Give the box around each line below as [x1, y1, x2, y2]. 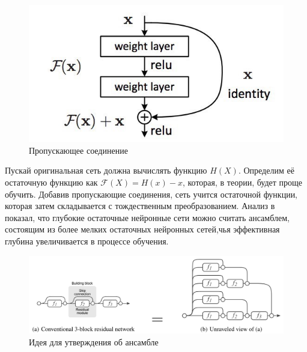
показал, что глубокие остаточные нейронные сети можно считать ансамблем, [5, 211, 290, 223]
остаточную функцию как [5, 176, 98, 189]
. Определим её [238, 164, 294, 177]
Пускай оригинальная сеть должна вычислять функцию [5, 164, 207, 177]
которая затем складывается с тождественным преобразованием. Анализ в [5, 199, 275, 212]
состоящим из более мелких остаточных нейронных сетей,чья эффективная [5, 223, 280, 235]
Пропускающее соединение [29, 144, 128, 156]
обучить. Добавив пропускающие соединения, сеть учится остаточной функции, [5, 187, 298, 200]
